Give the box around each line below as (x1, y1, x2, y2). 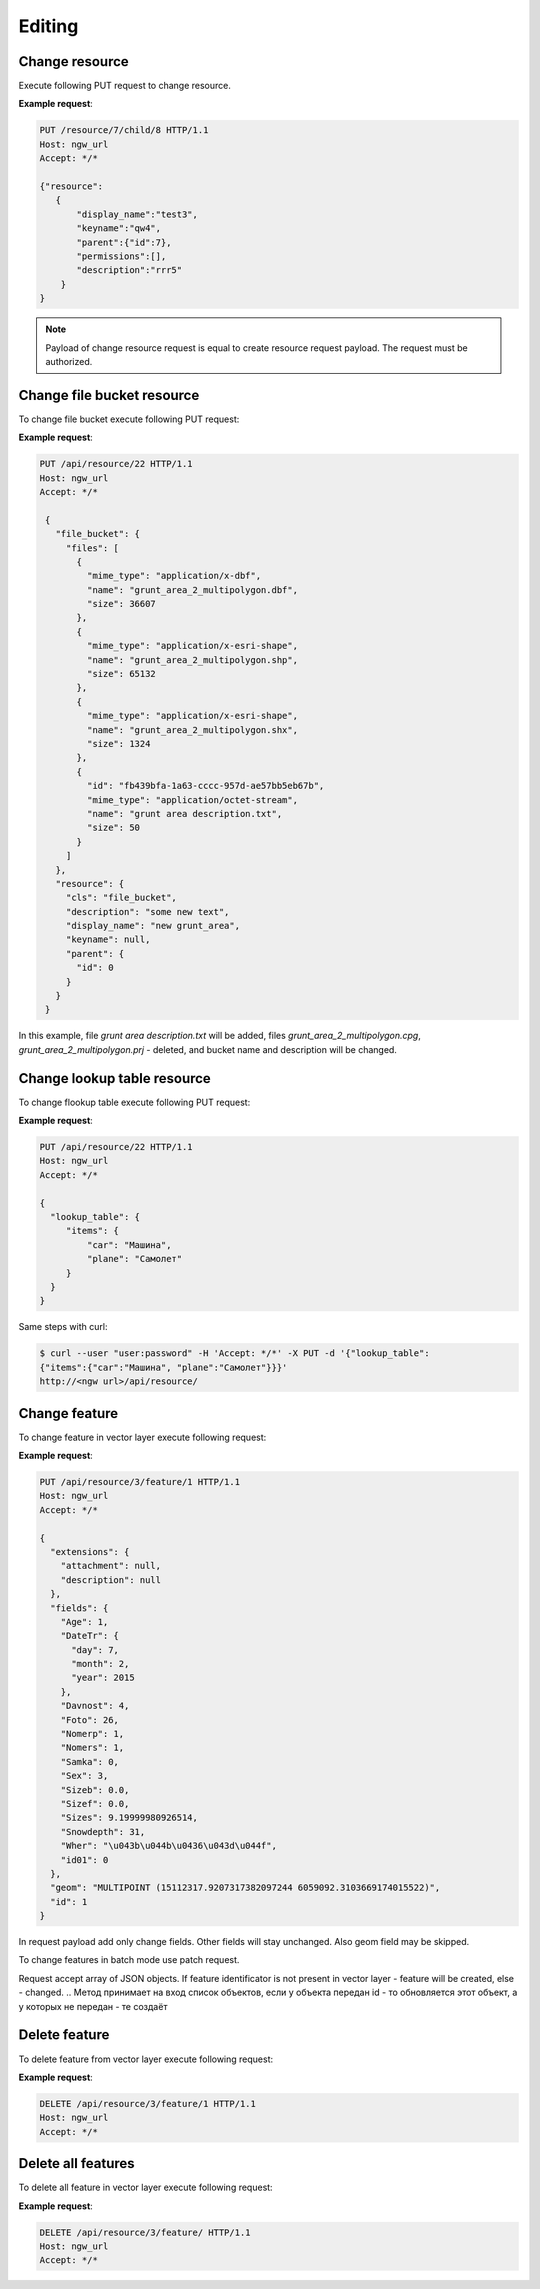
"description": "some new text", (65, 906, 230, 917)
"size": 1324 (86, 738, 151, 749)
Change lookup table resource (18, 1070, 212, 1087)
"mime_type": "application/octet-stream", (86, 794, 299, 805)
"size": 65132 (86, 668, 157, 680)
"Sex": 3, (60, 1770, 109, 1782)
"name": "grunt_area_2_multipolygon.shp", (86, 654, 299, 665)
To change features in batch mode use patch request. (18, 1954, 240, 1966)
